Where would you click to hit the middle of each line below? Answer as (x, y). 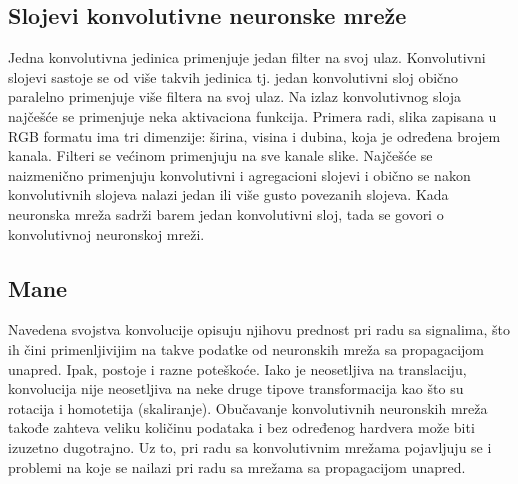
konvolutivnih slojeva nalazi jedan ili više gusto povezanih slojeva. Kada (228, 194)
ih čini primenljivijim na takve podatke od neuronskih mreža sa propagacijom (246, 348)
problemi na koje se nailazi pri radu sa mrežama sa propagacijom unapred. (237, 466)
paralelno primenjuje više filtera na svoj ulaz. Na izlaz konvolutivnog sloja (235, 96)
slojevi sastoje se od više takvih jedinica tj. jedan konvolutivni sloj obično (233, 76)
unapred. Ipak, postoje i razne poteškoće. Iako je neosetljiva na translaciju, (237, 368)
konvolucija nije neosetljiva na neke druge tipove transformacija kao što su (236, 388)
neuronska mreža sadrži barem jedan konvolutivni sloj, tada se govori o (226, 213)
